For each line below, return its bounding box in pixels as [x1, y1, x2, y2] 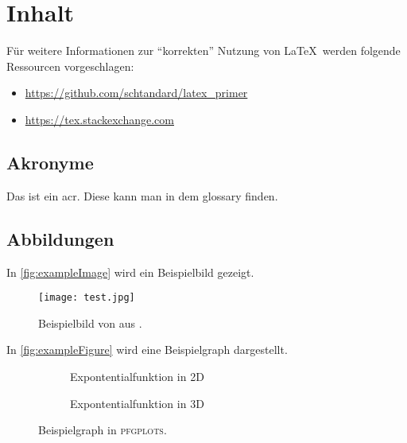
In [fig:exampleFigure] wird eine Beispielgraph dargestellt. [6, 341, 288, 358]
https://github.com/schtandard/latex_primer [25, 84, 248, 101]
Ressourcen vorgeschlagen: [6, 57, 134, 74]
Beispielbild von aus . [38, 314, 142, 331]
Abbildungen [6, 226, 114, 251]
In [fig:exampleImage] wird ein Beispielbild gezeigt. [6, 263, 254, 280]
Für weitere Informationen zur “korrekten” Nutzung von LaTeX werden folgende [6, 42, 401, 59]
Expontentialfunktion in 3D [70, 394, 204, 411]
